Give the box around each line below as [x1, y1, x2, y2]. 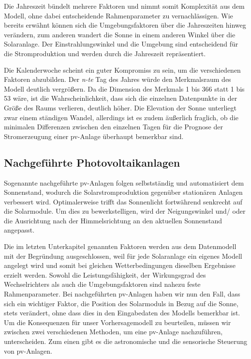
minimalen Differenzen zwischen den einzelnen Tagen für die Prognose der [4, 122, 223, 132]
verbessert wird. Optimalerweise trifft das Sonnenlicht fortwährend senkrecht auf [4, 196, 243, 206]
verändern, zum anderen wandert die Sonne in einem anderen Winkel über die [4, 29, 236, 39]
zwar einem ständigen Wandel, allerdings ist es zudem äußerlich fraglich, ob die [4, 112, 239, 122]
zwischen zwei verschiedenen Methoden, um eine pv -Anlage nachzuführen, [4, 327, 223, 337]
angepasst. [4, 225, 35, 235]
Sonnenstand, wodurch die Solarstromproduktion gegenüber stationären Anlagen [4, 187, 243, 197]
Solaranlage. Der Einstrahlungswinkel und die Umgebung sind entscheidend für [4, 39, 238, 49]
